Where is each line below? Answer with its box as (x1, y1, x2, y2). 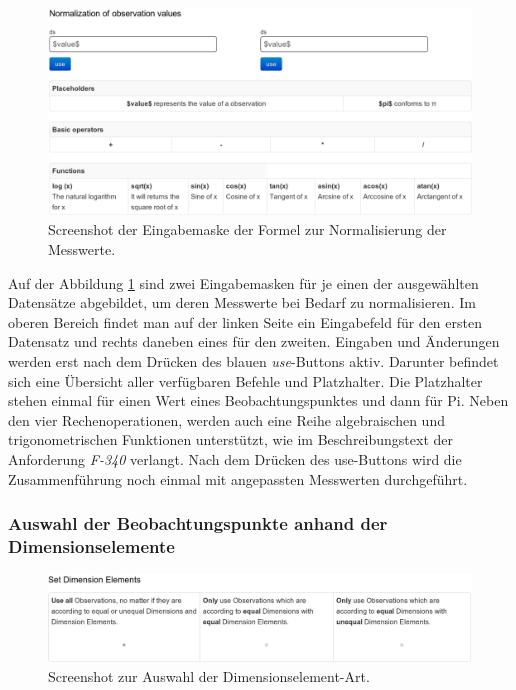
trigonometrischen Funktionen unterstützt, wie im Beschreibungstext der (8, 429, 454, 450)
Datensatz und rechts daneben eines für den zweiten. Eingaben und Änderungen (8, 331, 500, 352)
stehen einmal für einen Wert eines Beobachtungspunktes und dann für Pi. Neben (8, 390, 509, 411)
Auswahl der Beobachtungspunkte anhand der (8, 511, 388, 536)
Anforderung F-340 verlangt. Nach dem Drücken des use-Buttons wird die (8, 448, 462, 469)
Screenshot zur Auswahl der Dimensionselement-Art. (48, 666, 370, 687)
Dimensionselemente (8, 534, 175, 559)
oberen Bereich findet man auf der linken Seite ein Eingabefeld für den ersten (8, 311, 482, 332)
